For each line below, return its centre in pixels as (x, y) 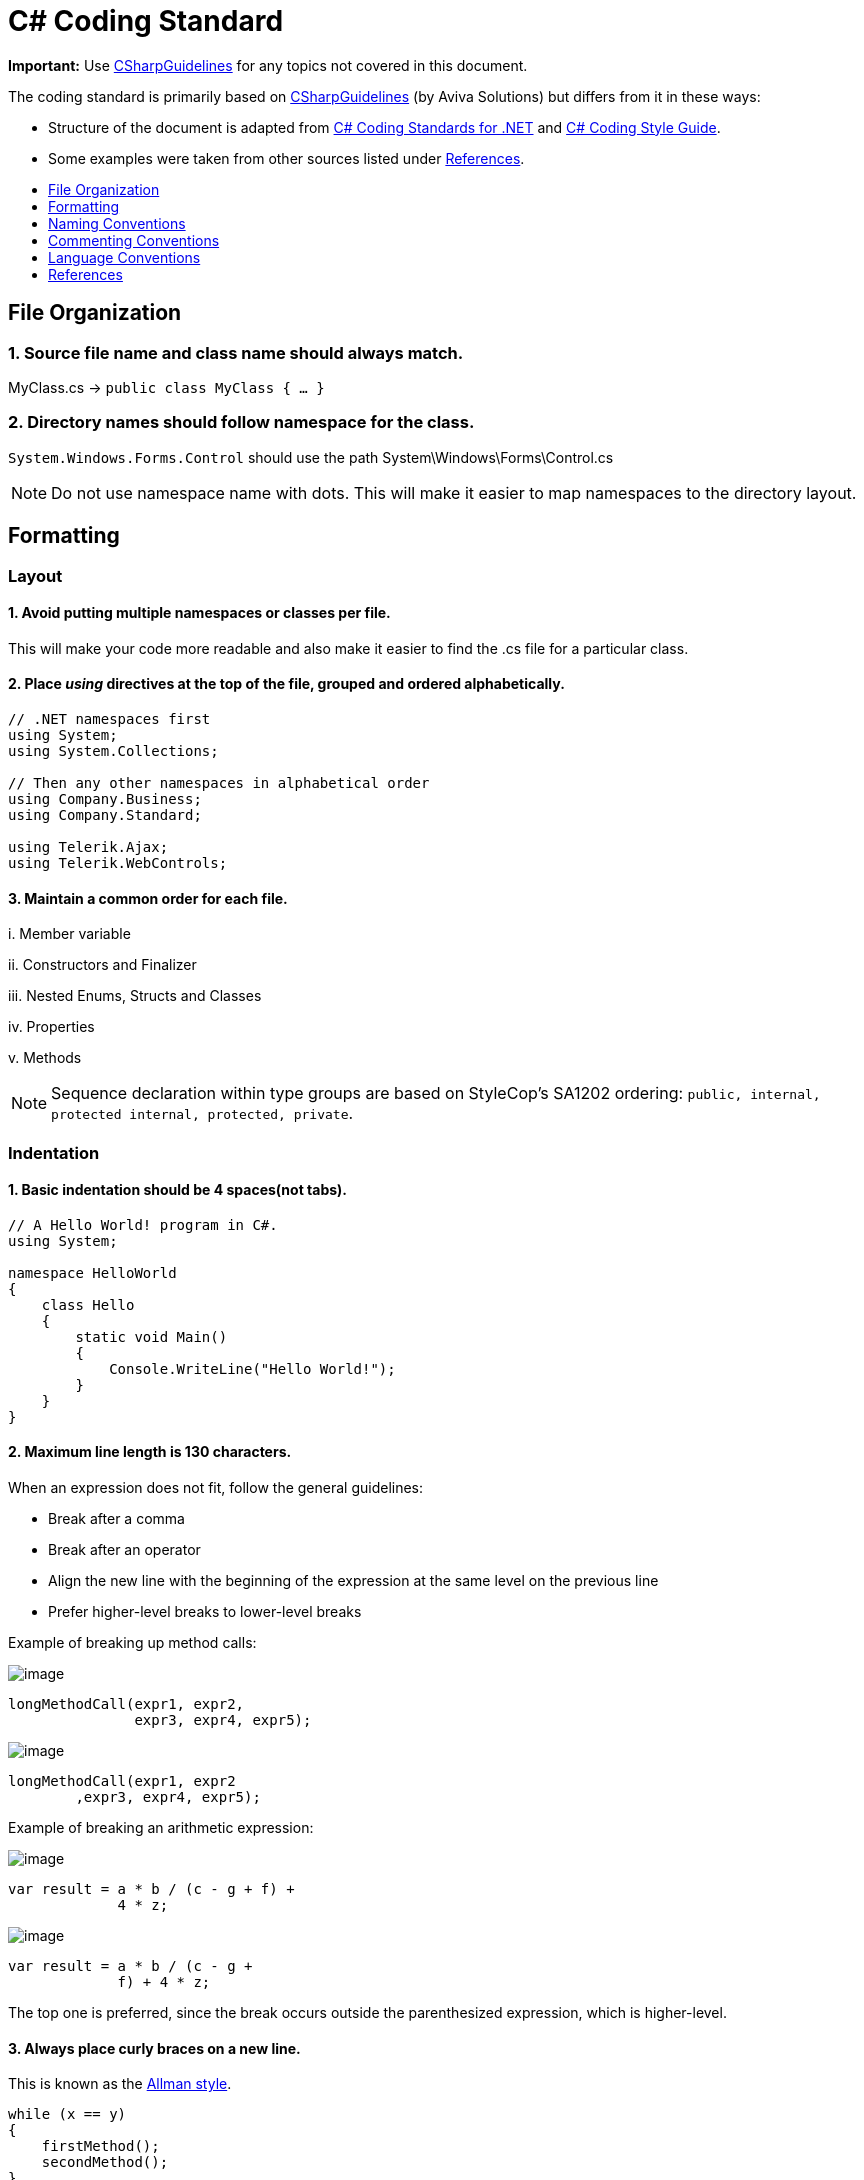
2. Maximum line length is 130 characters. (150, 1452)
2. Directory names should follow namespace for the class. (241, 422)
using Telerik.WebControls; (118, 863)
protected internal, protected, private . (202, 1113)
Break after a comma (116, 1519)
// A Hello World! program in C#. (143, 1224)
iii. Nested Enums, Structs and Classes (135, 996)
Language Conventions (124, 257)
